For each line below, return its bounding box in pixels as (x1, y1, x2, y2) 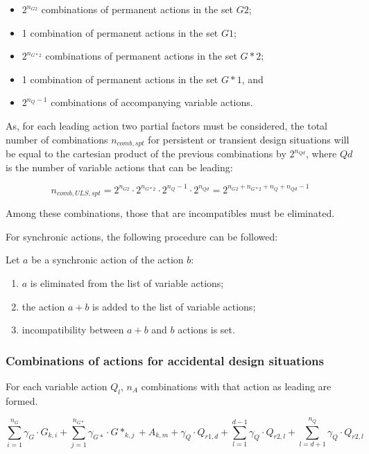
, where (305, 146, 337, 161)
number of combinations (6, 132, 108, 146)
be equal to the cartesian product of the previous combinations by (6, 146, 286, 161)
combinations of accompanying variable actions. (51, 95, 253, 110)
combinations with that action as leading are (141, 378, 332, 393)
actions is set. (178, 322, 235, 337)
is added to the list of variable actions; (92, 299, 256, 313)
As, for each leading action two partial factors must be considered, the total (6, 118, 328, 132)
